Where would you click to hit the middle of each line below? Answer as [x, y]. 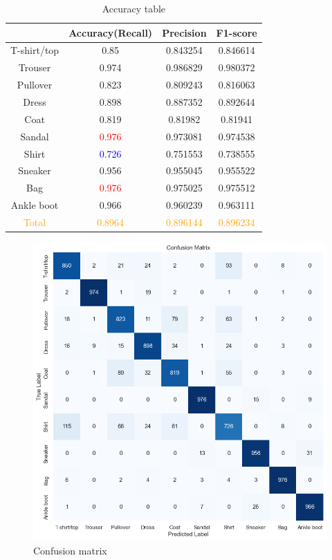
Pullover [35, 85]
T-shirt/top [35, 50]
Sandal [35, 136]
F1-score [237, 32]
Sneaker [35, 170]
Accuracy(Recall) [111, 32]
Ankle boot [35, 205]
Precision [184, 32]
